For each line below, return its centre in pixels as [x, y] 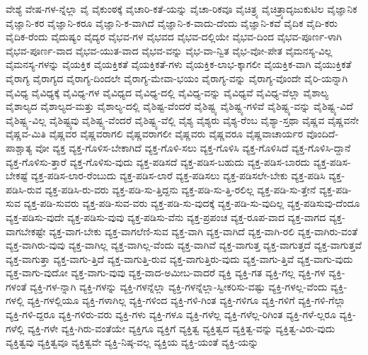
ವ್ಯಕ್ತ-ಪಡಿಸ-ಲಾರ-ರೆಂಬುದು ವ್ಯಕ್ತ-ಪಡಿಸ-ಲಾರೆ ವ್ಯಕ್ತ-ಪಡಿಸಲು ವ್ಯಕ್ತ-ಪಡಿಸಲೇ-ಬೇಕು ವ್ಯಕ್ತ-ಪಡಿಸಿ [178, 175]
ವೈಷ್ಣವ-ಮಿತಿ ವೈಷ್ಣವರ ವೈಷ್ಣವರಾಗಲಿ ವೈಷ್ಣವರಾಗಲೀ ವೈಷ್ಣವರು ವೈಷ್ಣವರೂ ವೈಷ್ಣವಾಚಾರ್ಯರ [155, 134]
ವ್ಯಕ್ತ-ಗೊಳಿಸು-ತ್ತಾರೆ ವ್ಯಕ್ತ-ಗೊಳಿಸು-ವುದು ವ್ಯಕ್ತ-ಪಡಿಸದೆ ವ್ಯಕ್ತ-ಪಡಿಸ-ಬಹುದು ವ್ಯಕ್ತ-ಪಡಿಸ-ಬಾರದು [158, 161]
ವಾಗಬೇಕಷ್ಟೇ [26, 231]
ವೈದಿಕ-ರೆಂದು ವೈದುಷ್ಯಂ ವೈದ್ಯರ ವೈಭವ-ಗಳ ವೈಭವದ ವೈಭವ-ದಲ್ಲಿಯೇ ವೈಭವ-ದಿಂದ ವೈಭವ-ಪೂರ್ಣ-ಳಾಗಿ [174, 36]
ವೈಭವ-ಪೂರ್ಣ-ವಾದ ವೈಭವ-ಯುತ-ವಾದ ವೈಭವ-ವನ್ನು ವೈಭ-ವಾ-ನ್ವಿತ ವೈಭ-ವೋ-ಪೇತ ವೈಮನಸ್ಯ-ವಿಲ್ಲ [169, 50]
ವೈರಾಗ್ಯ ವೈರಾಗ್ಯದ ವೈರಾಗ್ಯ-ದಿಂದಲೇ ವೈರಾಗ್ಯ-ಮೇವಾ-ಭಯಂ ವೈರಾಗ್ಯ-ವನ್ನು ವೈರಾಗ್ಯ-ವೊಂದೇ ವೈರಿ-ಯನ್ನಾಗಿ [177, 78]
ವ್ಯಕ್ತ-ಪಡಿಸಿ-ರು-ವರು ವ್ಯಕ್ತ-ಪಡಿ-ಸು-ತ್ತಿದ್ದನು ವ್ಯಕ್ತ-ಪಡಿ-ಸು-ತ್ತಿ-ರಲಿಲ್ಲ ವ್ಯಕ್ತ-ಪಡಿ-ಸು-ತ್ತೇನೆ [180, 189]
